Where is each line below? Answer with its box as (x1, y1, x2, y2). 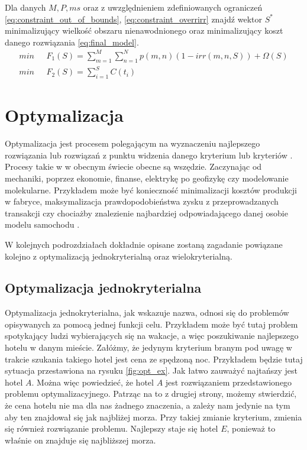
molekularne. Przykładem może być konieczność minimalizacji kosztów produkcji (5, 183, 297, 196)
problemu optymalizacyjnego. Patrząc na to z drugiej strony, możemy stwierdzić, (5, 387, 297, 400)
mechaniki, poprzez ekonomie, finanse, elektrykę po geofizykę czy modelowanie (5, 171, 289, 184)
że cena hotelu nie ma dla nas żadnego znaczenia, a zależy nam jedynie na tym (5, 399, 290, 412)
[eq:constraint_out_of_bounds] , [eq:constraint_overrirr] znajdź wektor (5, 12, 262, 25)
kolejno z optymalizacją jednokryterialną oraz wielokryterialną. (5, 250, 232, 262)
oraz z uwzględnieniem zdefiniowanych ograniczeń (83, 1, 263, 13)
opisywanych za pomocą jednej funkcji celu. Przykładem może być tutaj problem (5, 318, 298, 330)
